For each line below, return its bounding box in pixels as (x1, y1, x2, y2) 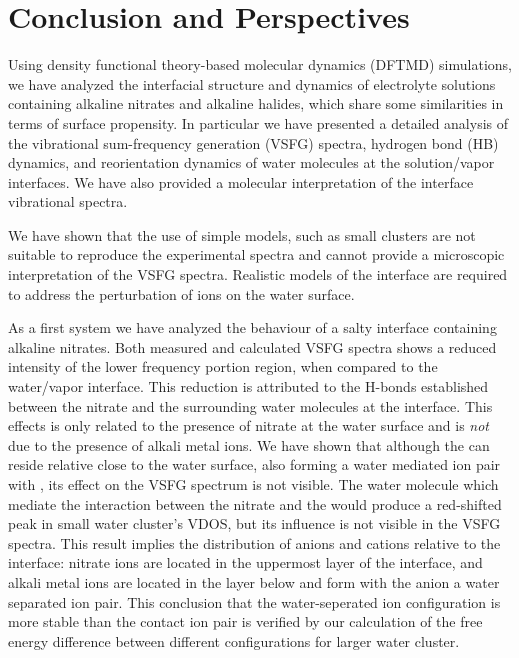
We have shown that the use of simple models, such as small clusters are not (8, 224, 476, 245)
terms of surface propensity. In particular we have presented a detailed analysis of (8, 112, 509, 133)
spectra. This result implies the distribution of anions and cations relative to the (8, 532, 501, 553)
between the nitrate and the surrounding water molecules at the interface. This (8, 395, 493, 416)
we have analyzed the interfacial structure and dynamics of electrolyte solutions (8, 73, 496, 94)
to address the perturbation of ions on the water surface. (8, 283, 355, 304)
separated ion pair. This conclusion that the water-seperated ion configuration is (8, 591, 501, 612)
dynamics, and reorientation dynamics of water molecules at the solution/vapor (8, 152, 495, 173)
